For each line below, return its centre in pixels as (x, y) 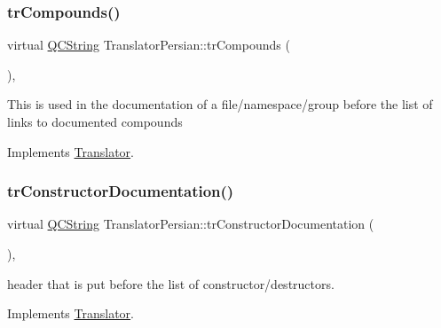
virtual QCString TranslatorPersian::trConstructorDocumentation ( (191, 224)
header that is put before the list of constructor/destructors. (171, 283)
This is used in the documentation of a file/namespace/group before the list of (220, 104)
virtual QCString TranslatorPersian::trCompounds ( (149, 45)
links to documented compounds (95, 121)
